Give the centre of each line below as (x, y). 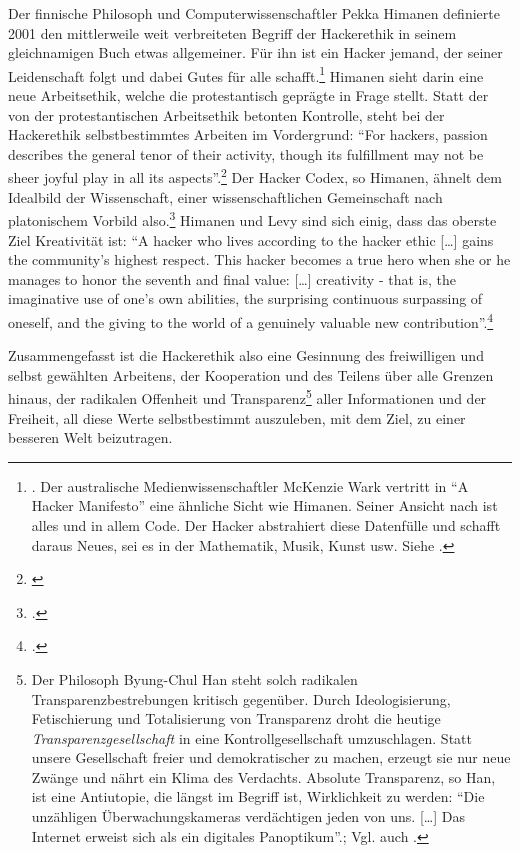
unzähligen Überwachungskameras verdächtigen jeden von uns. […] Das (248, 816)
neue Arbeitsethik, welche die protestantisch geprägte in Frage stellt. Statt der (248, 95)
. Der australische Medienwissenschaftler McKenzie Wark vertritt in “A (250, 485)
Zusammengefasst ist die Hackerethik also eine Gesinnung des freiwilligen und (246, 355)
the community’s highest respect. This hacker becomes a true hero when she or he (259, 259)
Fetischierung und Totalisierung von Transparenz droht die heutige (236, 718)
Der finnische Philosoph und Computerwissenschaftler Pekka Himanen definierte (254, 13)
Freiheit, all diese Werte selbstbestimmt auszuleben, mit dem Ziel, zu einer (237, 417)
